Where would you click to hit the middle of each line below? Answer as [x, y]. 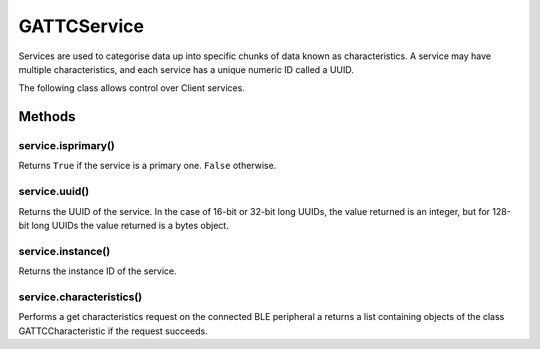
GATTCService [81, 26]
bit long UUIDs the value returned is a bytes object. [123, 226]
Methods [47, 116]
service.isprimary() [66, 146]
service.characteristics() [80, 297]
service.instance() [64, 251]
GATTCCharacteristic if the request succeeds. [113, 331]
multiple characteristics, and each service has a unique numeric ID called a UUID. [186, 69]
